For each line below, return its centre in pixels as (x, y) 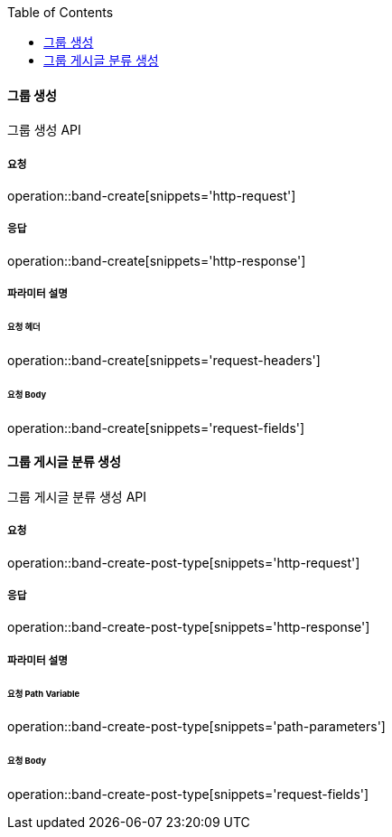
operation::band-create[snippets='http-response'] (157, 260)
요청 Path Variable (44, 693)
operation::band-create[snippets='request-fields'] (156, 428)
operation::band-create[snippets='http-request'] (152, 196)
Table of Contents (61, 12)
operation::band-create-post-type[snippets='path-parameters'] (196, 727)
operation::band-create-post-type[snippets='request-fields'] (188, 795)
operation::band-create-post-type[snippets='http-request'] (184, 562)
